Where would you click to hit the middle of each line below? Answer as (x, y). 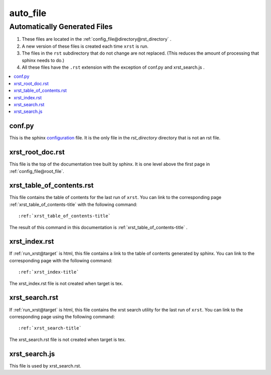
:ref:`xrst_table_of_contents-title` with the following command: (73, 204)
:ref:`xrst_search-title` (50, 328)
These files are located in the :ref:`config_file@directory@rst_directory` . (97, 39)
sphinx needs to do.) (43, 60)
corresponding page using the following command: (62, 316)
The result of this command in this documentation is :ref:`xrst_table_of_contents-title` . (98, 227)
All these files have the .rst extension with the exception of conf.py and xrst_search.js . (113, 67)
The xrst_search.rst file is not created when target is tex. (67, 339)
